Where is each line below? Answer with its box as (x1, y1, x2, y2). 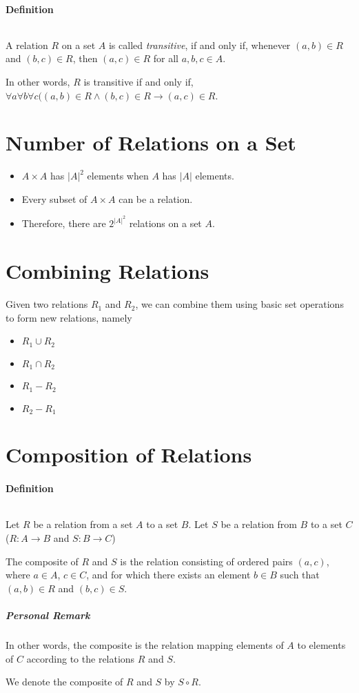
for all (153, 51, 178, 66)
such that (280, 567, 320, 582)
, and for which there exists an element (86, 567, 251, 582)
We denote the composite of (6, 674, 123, 689)
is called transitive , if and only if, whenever (108, 37, 291, 52)
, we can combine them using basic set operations (135, 297, 344, 311)
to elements (297, 637, 346, 652)
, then (72, 51, 98, 66)
